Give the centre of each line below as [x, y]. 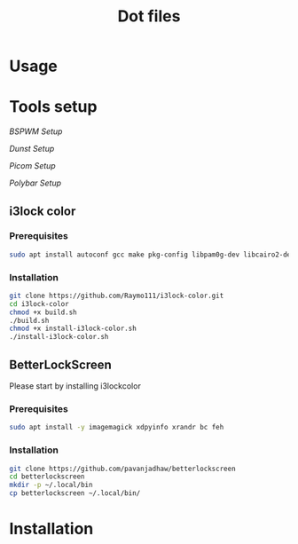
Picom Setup [32, 166]
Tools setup [53, 107]
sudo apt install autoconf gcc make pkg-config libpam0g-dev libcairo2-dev [152, 255]
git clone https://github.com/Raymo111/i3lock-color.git [117, 296]
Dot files [149, 16]
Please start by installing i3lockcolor [75, 386]
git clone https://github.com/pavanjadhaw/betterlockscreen [123, 469]
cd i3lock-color [39, 304]
